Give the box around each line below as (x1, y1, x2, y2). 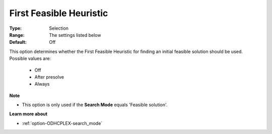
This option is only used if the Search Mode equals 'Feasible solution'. (22, 102, 168, 108)
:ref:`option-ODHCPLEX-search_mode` (22, 120, 103, 126)
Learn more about (9, 111, 48, 117)
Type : (9, 25, 22, 31)
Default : (9, 39, 27, 45)
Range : (9, 32, 25, 38)
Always (34, 81, 50, 87)
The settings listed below (49, 32, 101, 38)
